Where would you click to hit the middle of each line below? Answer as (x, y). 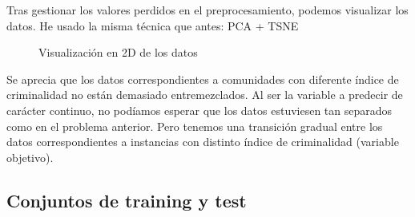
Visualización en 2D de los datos (118, 52)
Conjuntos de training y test (127, 200)
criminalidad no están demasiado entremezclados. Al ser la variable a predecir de (205, 95)
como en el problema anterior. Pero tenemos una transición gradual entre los (195, 126)
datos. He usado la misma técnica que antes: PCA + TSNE (153, 25)
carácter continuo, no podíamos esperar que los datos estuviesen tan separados (199, 110)
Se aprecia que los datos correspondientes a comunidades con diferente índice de (203, 79)
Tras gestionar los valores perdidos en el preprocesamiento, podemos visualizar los (207, 10)
